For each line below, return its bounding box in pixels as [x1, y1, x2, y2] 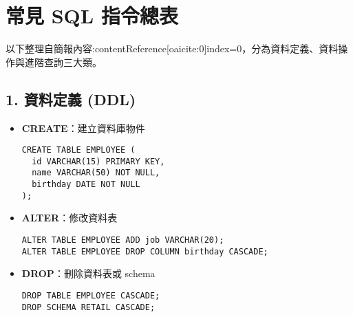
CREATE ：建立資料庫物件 [21, 120, 145, 135]
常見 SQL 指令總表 [6, 1, 178, 30]
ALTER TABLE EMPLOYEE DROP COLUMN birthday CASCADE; [21, 246, 268, 256]
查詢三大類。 [43, 54, 102, 69]
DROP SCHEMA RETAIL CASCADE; [21, 302, 156, 312]
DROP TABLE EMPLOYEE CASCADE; [21, 290, 160, 300]
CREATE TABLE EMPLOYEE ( [21, 145, 136, 155]
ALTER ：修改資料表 [21, 210, 118, 225]
